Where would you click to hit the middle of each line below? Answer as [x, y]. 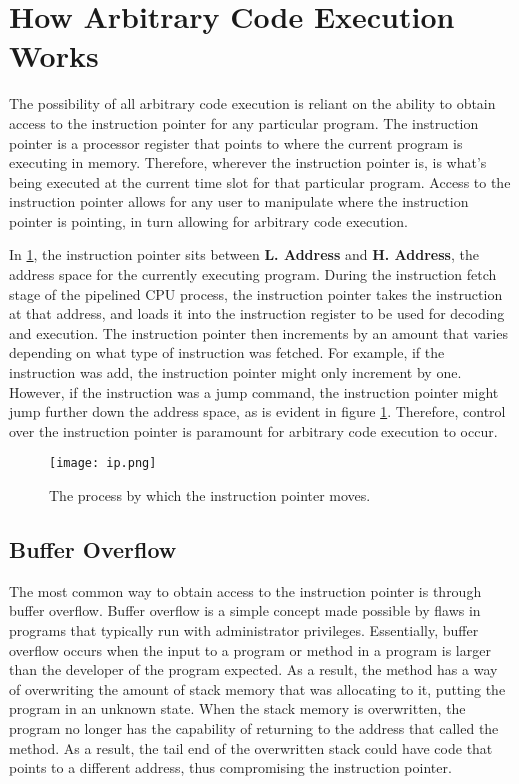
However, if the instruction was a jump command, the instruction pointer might [254, 391]
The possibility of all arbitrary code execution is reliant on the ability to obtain [252, 103]
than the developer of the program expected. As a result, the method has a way [253, 669]
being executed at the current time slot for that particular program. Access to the [260, 181]
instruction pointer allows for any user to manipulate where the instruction [239, 201]
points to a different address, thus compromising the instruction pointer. [230, 767]
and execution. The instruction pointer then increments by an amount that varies [258, 332]
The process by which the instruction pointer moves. [210, 495]
